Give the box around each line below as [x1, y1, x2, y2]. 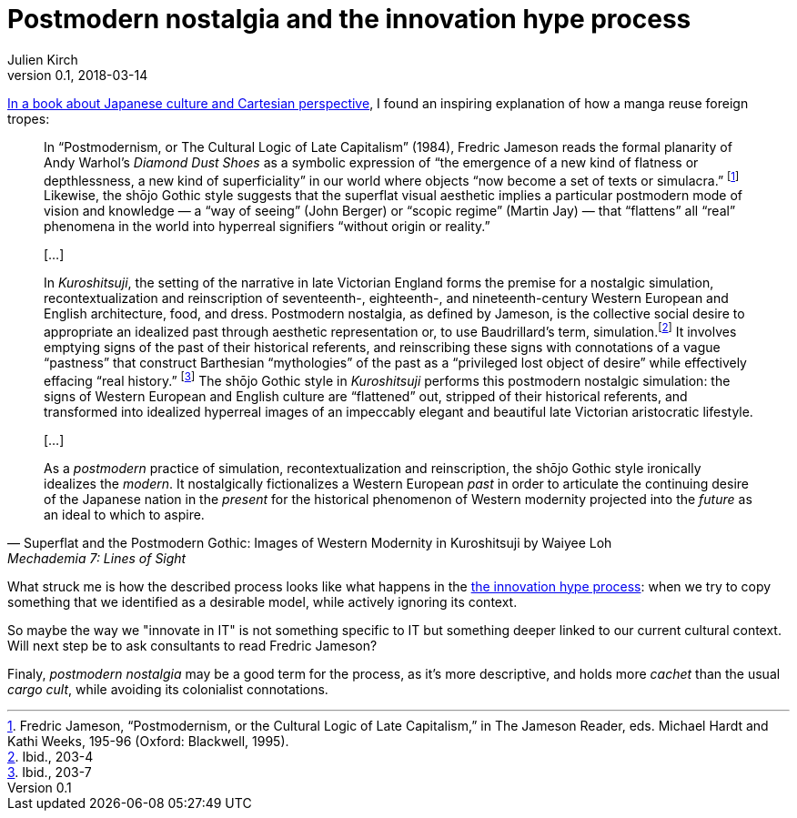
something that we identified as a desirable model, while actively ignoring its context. [7, 593, 518, 610]
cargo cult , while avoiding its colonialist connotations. [7, 681, 328, 697]
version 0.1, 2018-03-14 [7, 66, 148, 83]
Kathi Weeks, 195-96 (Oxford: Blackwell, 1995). [7, 732, 289, 749]
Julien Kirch [7, 51, 78, 67]
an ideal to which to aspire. [44, 506, 205, 522]
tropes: [7, 110, 50, 126]
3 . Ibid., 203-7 [7, 763, 92, 780]
